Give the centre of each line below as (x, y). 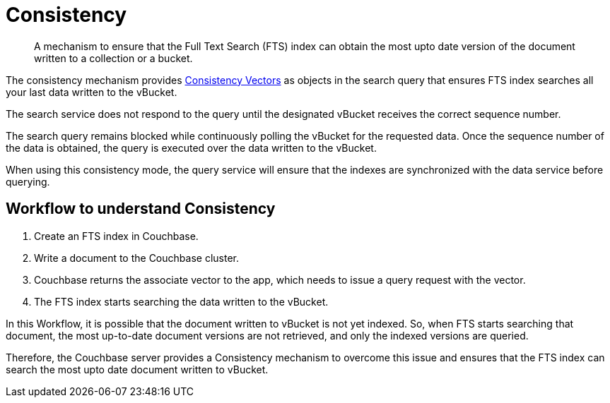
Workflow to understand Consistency (141, 209)
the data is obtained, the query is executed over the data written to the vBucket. (191, 148)
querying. (28, 181)
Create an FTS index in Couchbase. (116, 236)
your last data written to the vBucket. (92, 92)
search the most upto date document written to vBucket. (137, 369)
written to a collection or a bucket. (113, 58)
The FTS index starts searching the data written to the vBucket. (181, 301)
